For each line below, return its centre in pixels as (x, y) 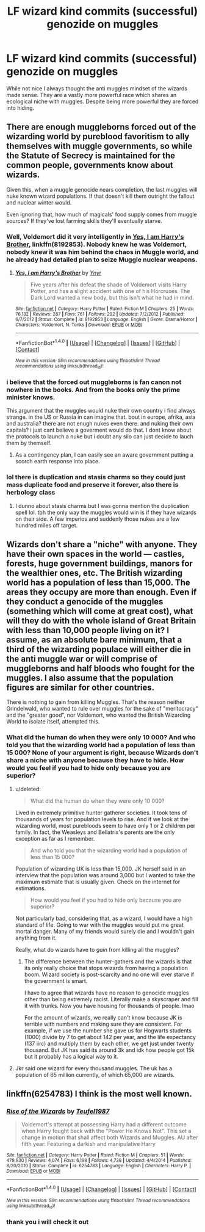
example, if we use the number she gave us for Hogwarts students (108, 1031)
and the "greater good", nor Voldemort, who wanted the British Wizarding (99, 715)
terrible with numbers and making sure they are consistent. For (103, 1024)
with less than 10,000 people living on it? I (88, 630)
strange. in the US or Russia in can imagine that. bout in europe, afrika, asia (101, 417)
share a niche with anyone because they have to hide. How (95, 760)
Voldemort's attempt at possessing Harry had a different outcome (104, 1125)
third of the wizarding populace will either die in (99, 649)
